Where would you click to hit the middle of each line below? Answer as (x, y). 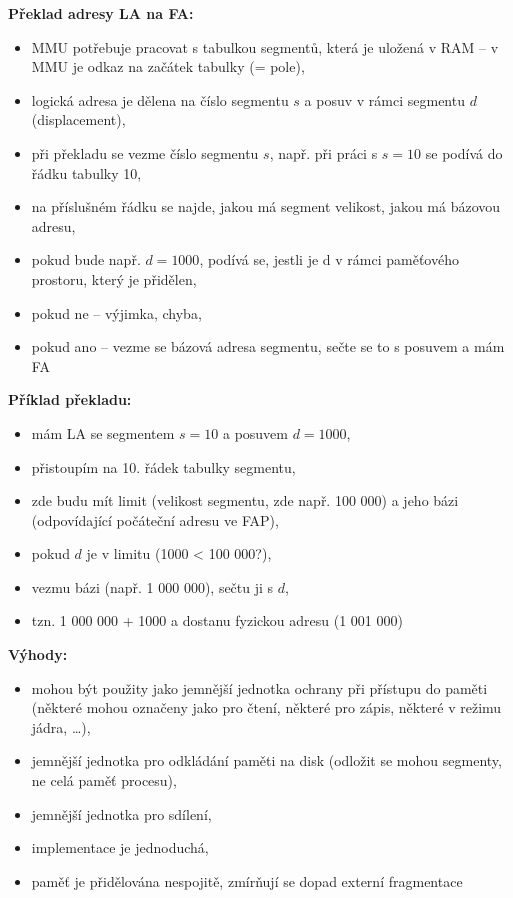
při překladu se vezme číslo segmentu (145, 152)
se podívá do (464, 152)
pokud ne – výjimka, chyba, (116, 312)
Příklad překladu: (70, 399)
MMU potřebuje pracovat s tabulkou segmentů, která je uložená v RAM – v (265, 46)
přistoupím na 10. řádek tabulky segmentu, (163, 466)
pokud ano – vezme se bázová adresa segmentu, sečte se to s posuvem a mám (268, 346)
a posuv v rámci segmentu (384, 99)
